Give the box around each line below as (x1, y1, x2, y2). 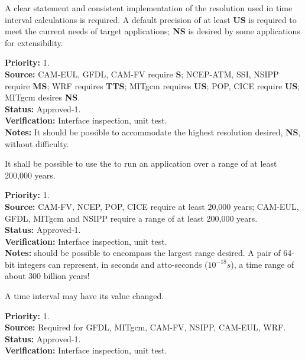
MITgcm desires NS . (5, 91, 80, 103)
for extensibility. (5, 36, 63, 48)
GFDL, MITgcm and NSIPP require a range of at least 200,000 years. (5, 212, 258, 224)
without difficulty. (5, 137, 69, 150)
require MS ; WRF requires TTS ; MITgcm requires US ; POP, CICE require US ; (5, 79, 300, 92)
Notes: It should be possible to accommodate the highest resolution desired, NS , (5, 125, 301, 138)
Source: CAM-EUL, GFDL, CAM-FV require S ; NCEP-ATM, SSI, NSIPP (5, 67, 279, 80)
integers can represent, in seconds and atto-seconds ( (17, 258, 208, 270)
